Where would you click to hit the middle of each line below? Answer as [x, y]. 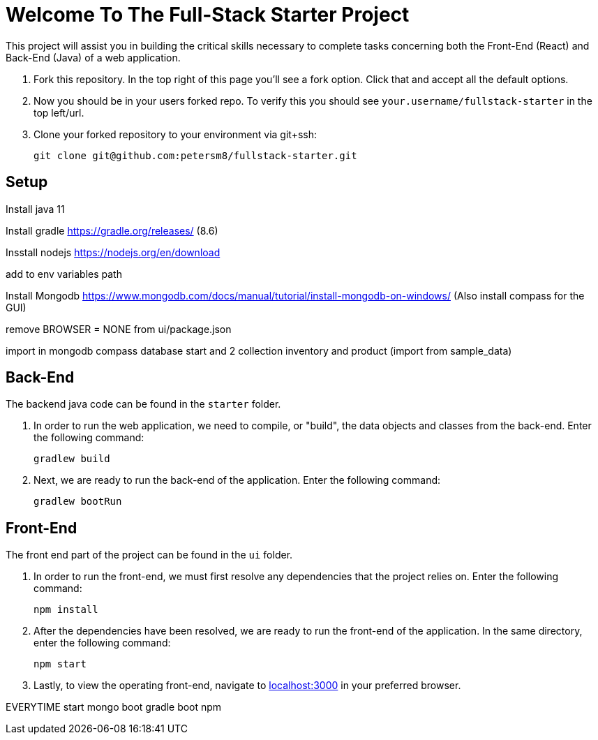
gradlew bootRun [78, 502]
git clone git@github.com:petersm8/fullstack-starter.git [195, 155]
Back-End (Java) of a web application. [93, 57]
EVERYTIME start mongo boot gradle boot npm [114, 707]
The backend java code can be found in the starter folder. [143, 404]
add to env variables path [64, 274]
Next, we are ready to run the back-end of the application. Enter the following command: [237, 480]
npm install [66, 610]
